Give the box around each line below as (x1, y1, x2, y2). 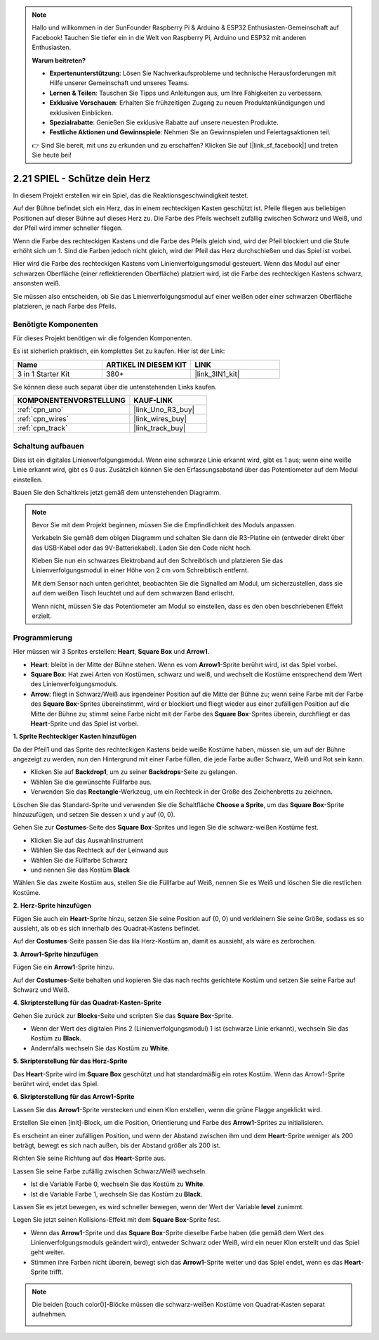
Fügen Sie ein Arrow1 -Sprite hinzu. (13, 963, 115, 972)
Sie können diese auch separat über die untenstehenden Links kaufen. (13, 382, 217, 391)
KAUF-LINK (133, 396, 173, 406)
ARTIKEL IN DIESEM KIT (105, 359, 187, 369)
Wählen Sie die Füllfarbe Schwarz (30, 856, 128, 864)
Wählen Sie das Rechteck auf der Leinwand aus (30, 846, 168, 854)
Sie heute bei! (32, 151, 72, 160)
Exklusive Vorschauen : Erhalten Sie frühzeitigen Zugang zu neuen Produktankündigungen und (49, 98, 326, 107)
